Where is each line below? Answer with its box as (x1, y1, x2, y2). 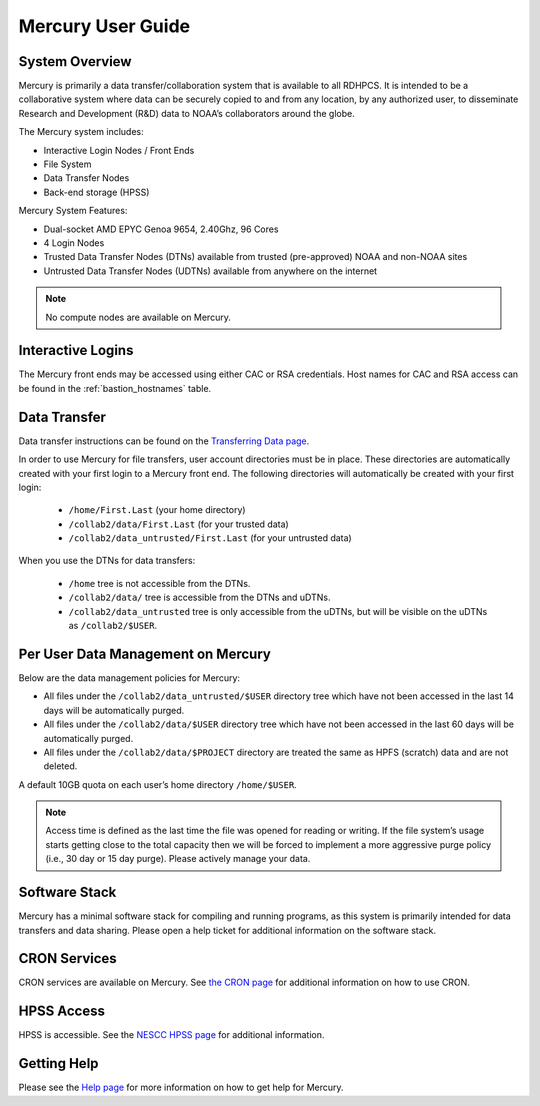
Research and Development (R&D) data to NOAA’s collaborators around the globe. (18, 107, 355, 119)
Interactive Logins (18, 342, 134, 359)
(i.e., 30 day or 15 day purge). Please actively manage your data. (45, 853, 311, 865)
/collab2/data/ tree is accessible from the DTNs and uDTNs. (68, 591, 331, 604)
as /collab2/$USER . (68, 620, 158, 632)
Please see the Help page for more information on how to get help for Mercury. (18, 1081, 344, 1094)
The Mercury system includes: (18, 126, 144, 138)
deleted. (43, 760, 78, 772)
